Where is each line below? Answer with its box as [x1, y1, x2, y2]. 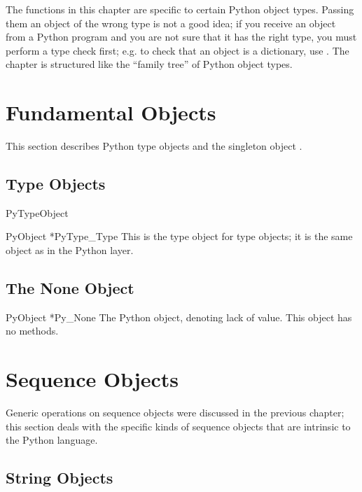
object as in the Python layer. [6, 243, 134, 258]
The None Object [6, 277, 134, 299]
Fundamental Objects [6, 98, 216, 127]
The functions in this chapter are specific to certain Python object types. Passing [6, 2, 354, 16]
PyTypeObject [6, 205, 69, 220]
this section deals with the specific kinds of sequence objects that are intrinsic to [6, 419, 351, 433]
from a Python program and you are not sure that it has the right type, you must [6, 29, 357, 44]
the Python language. [6, 433, 98, 447]
